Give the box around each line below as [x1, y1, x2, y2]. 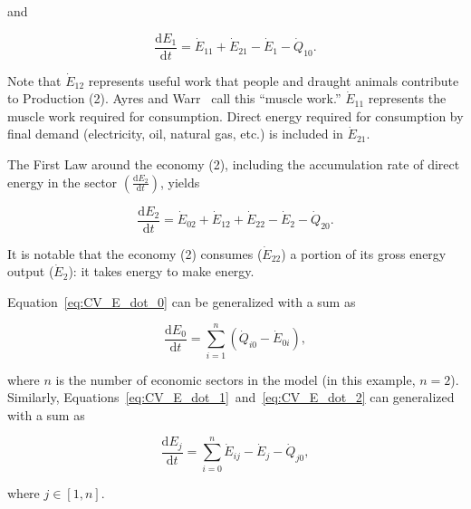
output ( [7, 262, 54, 281]
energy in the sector [7, 172, 118, 191]
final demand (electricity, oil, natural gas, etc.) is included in [7, 124, 343, 143]
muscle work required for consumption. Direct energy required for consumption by [7, 106, 464, 125]
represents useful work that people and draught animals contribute [88, 71, 459, 90]
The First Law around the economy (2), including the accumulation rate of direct [7, 155, 460, 174]
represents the [368, 89, 447, 108]
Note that [7, 71, 62, 90]
